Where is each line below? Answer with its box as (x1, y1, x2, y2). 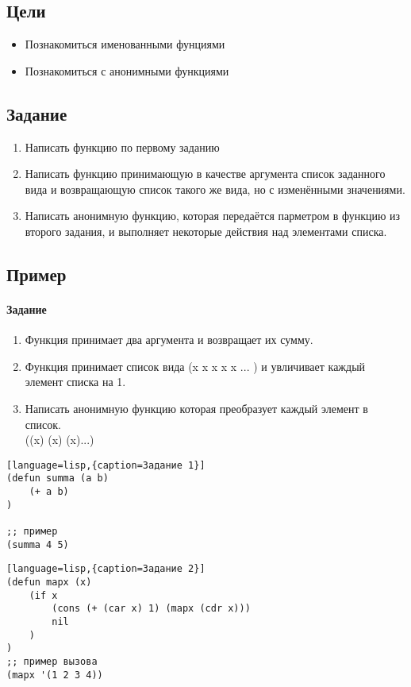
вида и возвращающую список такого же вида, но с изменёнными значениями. (25, 180, 405, 197)
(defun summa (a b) (6, 473, 109, 484)
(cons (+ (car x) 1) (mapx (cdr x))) (52, 603, 251, 615)
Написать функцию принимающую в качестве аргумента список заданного (25, 165, 386, 182)
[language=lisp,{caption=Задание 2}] (6, 563, 205, 575)
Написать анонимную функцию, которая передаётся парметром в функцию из (25, 207, 401, 224)
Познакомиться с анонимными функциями (25, 62, 229, 79)
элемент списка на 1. (25, 373, 126, 390)
